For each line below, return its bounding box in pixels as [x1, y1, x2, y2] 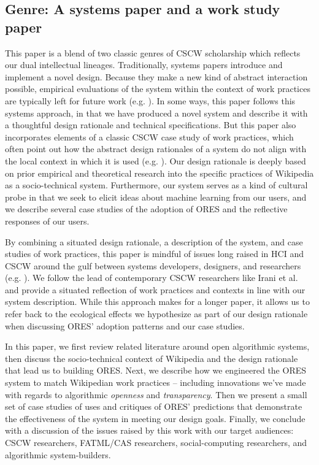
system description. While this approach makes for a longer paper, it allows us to [5, 295, 310, 308]
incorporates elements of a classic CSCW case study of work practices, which [5, 130, 294, 143]
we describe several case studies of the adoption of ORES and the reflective [5, 202, 288, 215]
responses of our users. [5, 214, 90, 227]
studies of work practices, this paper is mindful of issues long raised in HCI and [5, 247, 304, 260]
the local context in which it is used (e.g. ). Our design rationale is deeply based [5, 154, 306, 167]
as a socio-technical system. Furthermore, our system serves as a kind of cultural [5, 179, 308, 191]
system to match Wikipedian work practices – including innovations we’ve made [5, 376, 306, 389]
